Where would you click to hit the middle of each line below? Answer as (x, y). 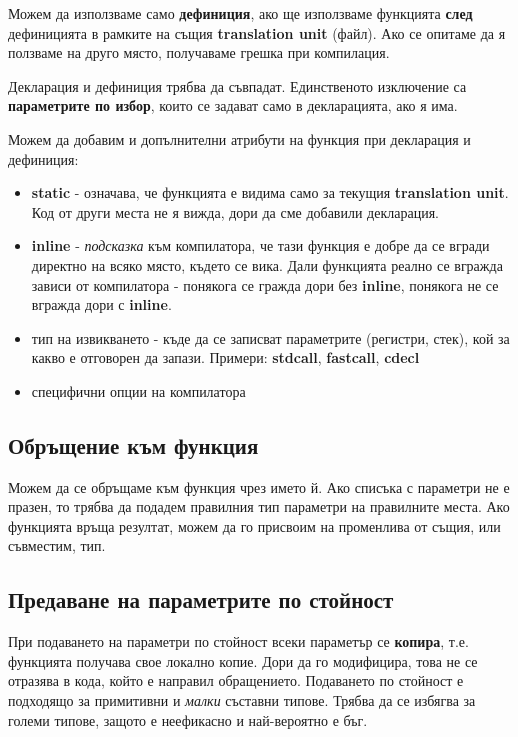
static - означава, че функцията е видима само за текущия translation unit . (270, 192)
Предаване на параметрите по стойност (201, 599)
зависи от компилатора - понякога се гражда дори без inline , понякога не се (265, 284)
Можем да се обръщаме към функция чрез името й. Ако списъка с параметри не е (259, 486)
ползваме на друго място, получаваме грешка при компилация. (199, 52)
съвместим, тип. (57, 545)
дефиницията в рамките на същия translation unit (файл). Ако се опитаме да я (257, 32)
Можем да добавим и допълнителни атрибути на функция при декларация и (239, 138)
